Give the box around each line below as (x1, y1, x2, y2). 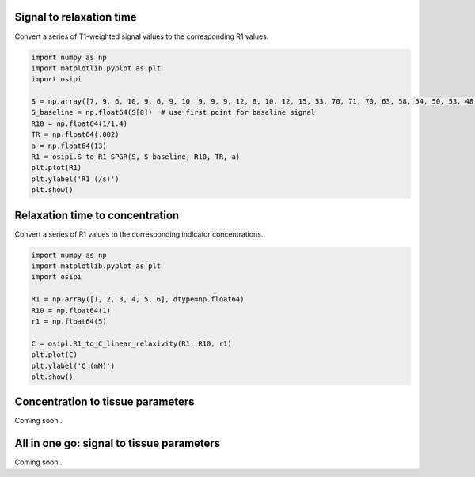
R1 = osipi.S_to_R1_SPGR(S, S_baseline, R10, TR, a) (31, 153, 241, 161)
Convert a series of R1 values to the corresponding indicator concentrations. (14, 229, 264, 239)
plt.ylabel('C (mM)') (31, 361, 116, 370)
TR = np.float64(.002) (31, 131, 120, 139)
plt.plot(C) (31, 350, 78, 359)
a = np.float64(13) (31, 141, 107, 150)
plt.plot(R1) (31, 163, 82, 172)
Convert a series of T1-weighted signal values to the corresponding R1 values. (14, 32, 269, 41)
